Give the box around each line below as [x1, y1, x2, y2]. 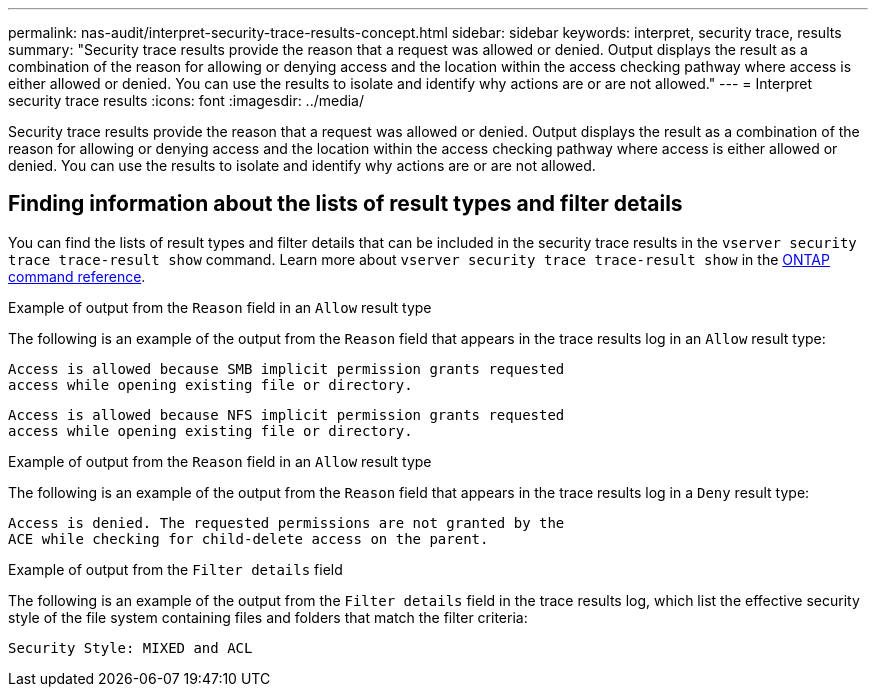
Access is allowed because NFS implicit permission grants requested [8, 406, 565, 423]
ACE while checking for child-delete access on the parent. [8, 530, 489, 547]
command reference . [8, 267, 146, 285]
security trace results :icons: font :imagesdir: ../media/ [8, 92, 365, 109]
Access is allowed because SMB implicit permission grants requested [8, 360, 565, 377]
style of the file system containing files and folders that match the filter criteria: [8, 608, 528, 626]
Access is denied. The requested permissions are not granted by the [8, 514, 565, 531]
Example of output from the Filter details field [8, 560, 343, 578]
